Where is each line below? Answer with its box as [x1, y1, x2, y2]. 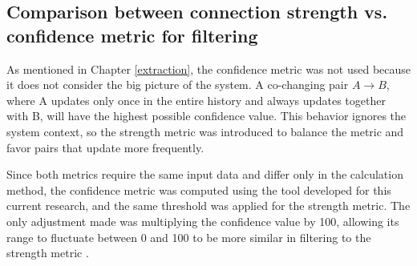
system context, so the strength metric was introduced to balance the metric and [6, 123, 404, 139]
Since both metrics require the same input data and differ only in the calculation [6, 166, 403, 183]
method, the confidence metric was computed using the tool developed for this [6, 181, 391, 198]
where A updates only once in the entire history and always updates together [6, 91, 386, 108]
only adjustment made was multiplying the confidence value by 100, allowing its [6, 212, 399, 229]
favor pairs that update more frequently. [6, 139, 204, 155]
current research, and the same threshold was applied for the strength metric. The [6, 197, 411, 214]
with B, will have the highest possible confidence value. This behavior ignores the [6, 107, 407, 124]
